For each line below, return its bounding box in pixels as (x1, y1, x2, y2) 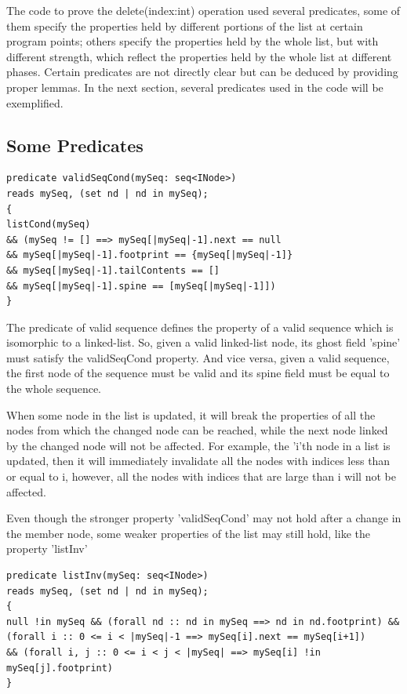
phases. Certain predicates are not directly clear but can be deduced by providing (6, 64, 398, 80)
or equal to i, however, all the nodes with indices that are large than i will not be (6, 468, 396, 485)
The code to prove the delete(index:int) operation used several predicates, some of (6, 2, 401, 18)
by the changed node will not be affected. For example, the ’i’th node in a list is (6, 437, 391, 453)
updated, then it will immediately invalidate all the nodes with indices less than (6, 452, 391, 469)
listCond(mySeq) (6, 219, 91, 231)
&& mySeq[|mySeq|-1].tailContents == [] (6, 264, 220, 276)
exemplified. (6, 94, 64, 111)
